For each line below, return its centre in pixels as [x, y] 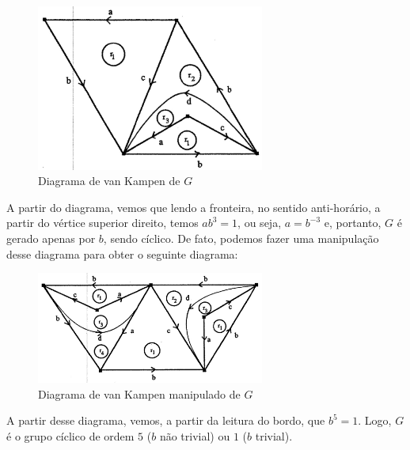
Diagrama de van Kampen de [109, 181]
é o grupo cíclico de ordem [70, 436]
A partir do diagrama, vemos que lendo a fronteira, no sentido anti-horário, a [194, 207]
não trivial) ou [195, 436]
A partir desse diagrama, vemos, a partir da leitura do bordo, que [166, 420]
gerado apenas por [51, 238]
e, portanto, [353, 223]
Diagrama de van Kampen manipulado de [139, 393]
